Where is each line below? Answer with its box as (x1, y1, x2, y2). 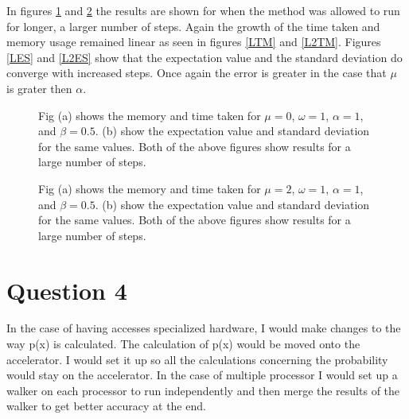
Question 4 (6, 274, 127, 306)
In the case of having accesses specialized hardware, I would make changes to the (6, 320, 401, 336)
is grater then (6, 80, 72, 96)
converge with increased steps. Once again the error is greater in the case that (6, 64, 387, 81)
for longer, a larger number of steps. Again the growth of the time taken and (6, 17, 380, 34)
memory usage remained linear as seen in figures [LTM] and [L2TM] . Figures (6, 33, 381, 50)
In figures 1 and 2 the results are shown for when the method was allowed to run (6, 2, 400, 18)
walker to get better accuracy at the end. (6, 398, 206, 414)
